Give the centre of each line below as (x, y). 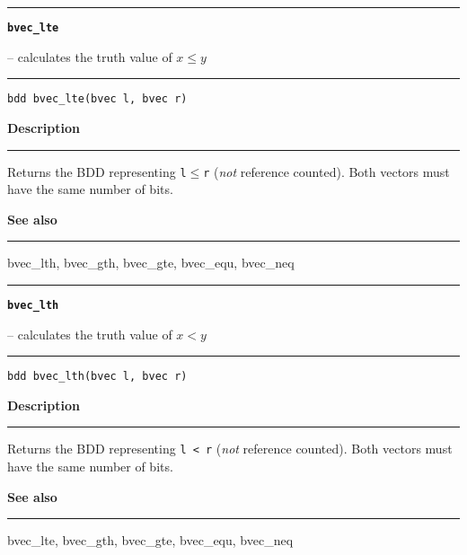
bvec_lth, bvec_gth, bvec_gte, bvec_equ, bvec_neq (151, 263)
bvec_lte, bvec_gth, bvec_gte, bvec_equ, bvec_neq (150, 540)
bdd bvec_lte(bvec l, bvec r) (97, 99)
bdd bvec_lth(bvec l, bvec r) (97, 377)
